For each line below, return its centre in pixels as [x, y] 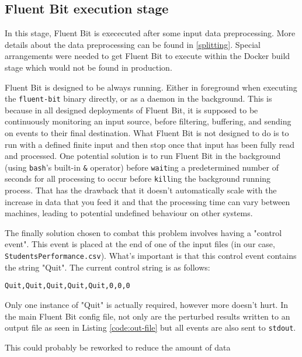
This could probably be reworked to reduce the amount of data [118, 347]
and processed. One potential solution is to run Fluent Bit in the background [143, 156]
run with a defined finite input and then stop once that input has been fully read [150, 144]
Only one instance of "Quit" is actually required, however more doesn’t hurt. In [146, 304]
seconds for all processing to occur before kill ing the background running [138, 178]
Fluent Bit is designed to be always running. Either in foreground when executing [151, 87]
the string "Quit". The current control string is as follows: [107, 267]
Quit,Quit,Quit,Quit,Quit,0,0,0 [67, 286]
